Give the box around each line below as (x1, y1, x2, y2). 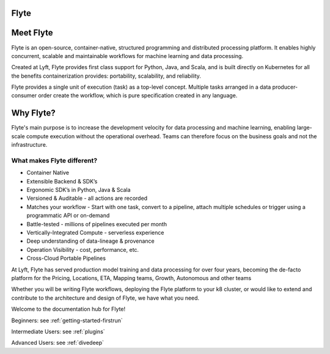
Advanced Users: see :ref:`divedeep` (11, 339, 104, 347)
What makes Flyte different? (11, 156, 98, 164)
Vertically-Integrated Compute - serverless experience (26, 229, 164, 237)
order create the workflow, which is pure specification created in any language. (37, 92, 238, 99)
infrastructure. (11, 141, 48, 149)
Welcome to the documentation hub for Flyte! (11, 306, 126, 313)
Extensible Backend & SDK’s (26, 177, 98, 185)
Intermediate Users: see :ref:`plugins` (11, 328, 105, 335)
